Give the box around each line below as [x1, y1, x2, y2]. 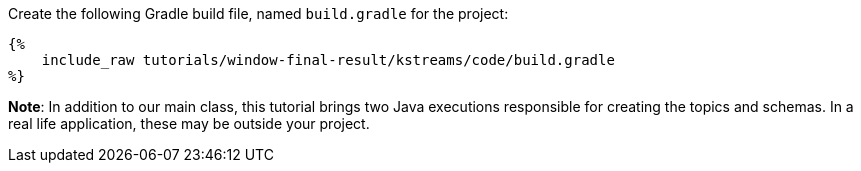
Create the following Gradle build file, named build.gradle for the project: [8, 5, 509, 22]
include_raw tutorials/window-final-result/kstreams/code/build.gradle [41, 52, 615, 68]
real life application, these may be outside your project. [8, 115, 370, 132]
